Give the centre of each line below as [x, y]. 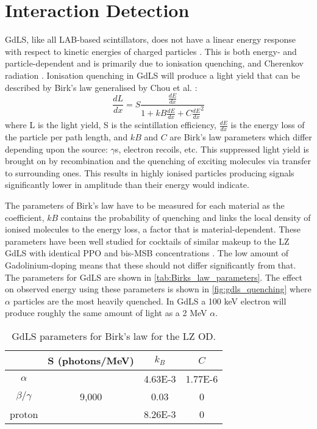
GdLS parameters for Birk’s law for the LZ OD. [114, 336]
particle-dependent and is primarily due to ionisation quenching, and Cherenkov [154, 63]
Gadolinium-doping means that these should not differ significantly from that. [151, 265]
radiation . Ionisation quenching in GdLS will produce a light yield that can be [152, 75]
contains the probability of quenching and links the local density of [186, 217]
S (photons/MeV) [91, 360]
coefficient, [25, 217]
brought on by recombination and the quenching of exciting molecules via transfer [158, 161]
